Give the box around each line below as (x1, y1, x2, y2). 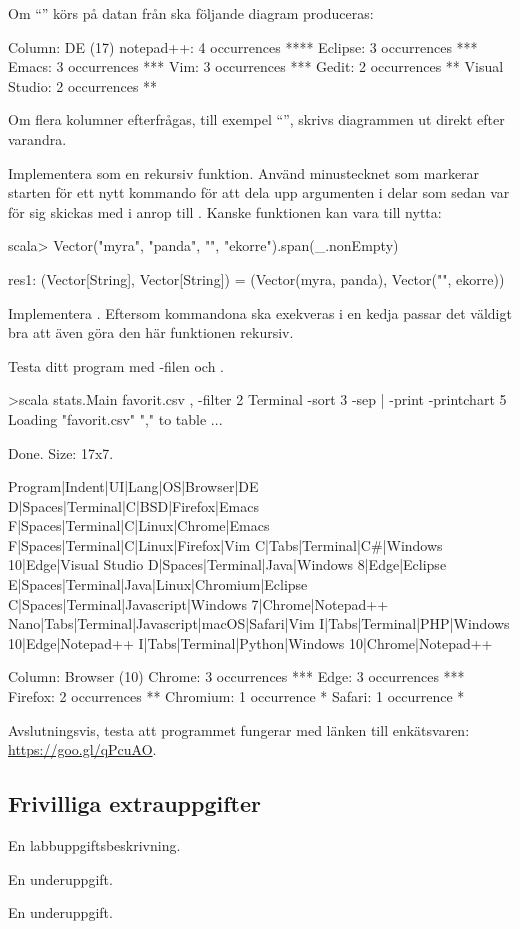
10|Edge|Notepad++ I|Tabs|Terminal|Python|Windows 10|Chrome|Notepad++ (8, 632, 493, 653)
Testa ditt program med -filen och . (8, 355, 224, 376)
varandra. (8, 128, 67, 149)
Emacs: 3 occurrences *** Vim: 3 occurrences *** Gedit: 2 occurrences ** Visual (8, 56, 504, 77)
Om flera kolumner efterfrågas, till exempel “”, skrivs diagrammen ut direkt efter (8, 109, 505, 130)
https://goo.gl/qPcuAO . (8, 739, 157, 760)
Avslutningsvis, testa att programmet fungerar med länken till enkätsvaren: (8, 719, 470, 740)
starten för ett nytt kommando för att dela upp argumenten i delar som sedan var (8, 182, 510, 203)
